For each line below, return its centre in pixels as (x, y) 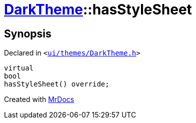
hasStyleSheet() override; (57, 84)
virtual (19, 68)
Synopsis (28, 33)
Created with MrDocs (39, 99)
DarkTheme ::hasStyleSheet (98, 9)
